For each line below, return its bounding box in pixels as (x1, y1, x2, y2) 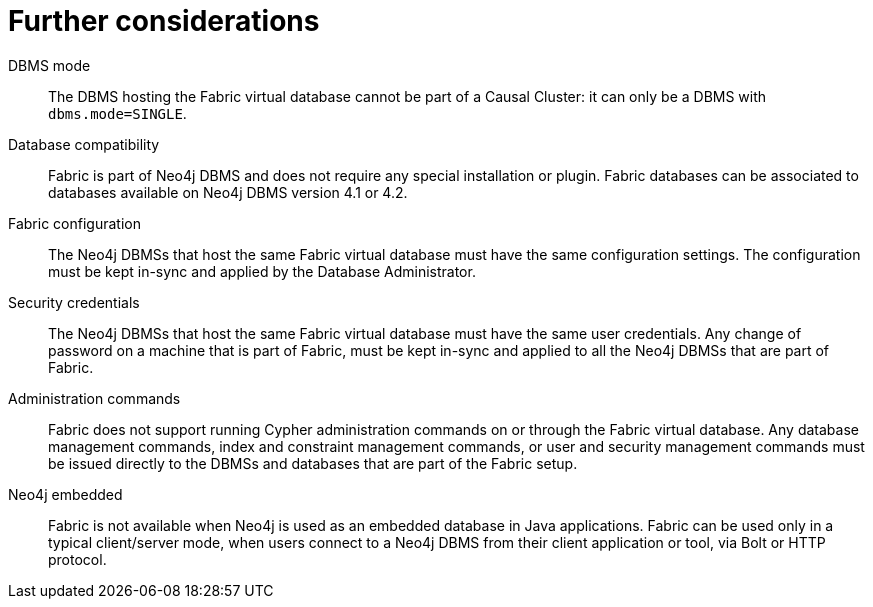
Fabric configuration (8, 214, 141, 232)
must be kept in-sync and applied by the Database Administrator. (48, 262, 476, 280)
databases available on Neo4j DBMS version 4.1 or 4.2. (48, 183, 408, 201)
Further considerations (8, 4, 320, 38)
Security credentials (8, 293, 140, 311)
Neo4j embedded (8, 485, 123, 503)
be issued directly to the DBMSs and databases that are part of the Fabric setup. (48, 454, 578, 472)
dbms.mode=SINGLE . (48, 104, 187, 122)
